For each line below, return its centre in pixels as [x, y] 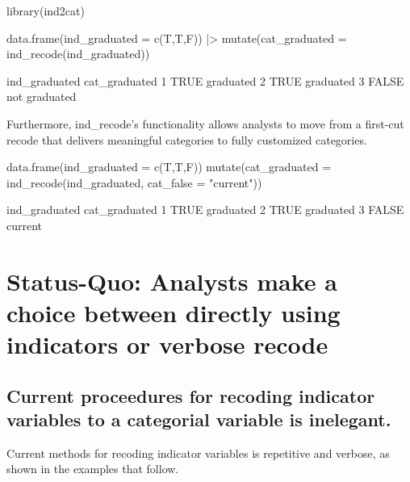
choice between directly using [174, 312]
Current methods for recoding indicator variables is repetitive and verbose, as [198, 453]
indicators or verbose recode [167, 344]
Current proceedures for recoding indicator [191, 395]
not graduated [42, 96]
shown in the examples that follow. [93, 469]
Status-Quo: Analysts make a [172, 281]
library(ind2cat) [46, 10]
